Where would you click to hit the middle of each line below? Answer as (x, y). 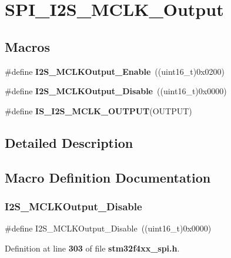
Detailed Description (69, 142)
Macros (27, 46)
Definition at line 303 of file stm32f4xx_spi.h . (92, 248)
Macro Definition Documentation (108, 177)
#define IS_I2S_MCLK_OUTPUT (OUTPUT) (98, 110)
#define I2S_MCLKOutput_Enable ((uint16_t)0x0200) (115, 71)
